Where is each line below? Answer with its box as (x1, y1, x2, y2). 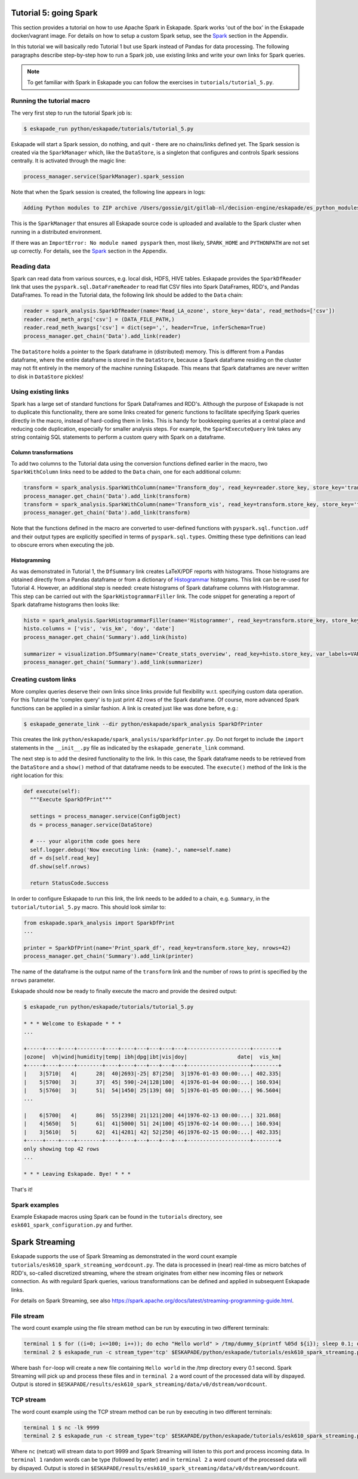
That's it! (11, 1185, 33, 1193)
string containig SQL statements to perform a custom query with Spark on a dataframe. (11, 433, 226, 441)
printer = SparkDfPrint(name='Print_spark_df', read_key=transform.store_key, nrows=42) (23, 944, 292, 951)
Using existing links (11, 388, 69, 396)
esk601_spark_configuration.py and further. (11, 1221, 133, 1229)
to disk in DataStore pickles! (11, 373, 84, 380)
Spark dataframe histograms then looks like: (11, 601, 120, 608)
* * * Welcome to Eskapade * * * (23, 1020, 122, 1027)
